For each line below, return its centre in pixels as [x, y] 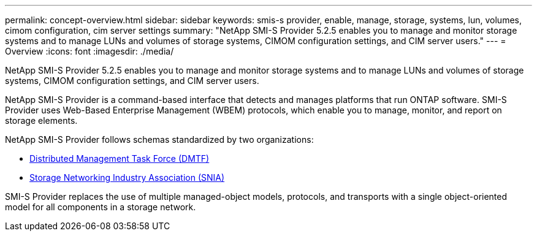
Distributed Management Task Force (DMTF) [120, 158]
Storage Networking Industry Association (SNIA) [127, 177]
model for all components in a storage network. [101, 207]
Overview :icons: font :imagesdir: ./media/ [89, 51]
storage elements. [41, 120]
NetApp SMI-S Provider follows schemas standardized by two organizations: [159, 139]
